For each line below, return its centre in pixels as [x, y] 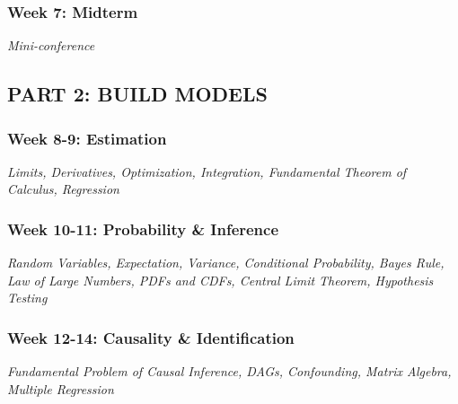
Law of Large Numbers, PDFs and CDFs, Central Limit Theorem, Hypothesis [220, 280]
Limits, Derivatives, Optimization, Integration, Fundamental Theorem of [207, 171]
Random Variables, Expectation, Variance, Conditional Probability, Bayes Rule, [226, 263]
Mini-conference [51, 45]
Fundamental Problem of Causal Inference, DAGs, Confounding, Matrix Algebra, [229, 371]
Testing [27, 298]
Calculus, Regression [63, 189]
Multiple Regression [61, 388]
